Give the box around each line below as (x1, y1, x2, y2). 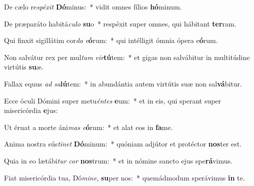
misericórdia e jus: (4, 105, 58, 115)
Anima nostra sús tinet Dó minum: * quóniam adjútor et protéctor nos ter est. (4, 138, 242, 149)
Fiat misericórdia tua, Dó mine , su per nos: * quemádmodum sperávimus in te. (4, 172, 245, 182)
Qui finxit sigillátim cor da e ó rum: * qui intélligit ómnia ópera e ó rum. (4, 35, 218, 45)
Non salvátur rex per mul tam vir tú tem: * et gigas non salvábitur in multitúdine (4, 51, 250, 62)
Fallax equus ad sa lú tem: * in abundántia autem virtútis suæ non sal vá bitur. (4, 78, 242, 88)
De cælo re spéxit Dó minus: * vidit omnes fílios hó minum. (4, 1, 182, 11)
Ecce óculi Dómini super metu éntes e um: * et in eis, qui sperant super (4, 95, 221, 105)
